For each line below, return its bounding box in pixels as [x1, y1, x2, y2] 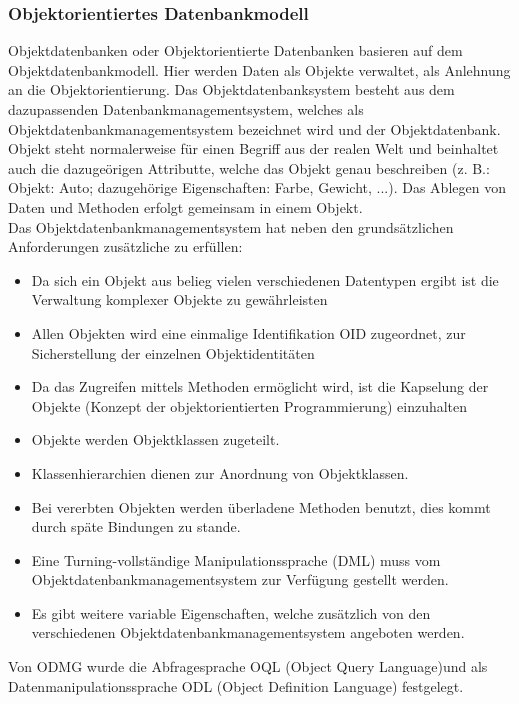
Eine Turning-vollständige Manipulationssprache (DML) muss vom [31, 549, 441, 570]
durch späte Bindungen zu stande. [31, 516, 241, 537]
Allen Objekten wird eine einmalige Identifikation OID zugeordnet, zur [31, 322, 466, 343]
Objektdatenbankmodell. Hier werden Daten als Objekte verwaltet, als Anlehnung [8, 59, 511, 80]
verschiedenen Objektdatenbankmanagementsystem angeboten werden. [31, 622, 465, 643]
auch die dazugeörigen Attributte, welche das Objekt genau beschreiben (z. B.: [8, 157, 490, 178]
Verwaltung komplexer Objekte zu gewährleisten [31, 289, 328, 310]
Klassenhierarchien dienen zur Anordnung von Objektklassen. [31, 462, 409, 483]
